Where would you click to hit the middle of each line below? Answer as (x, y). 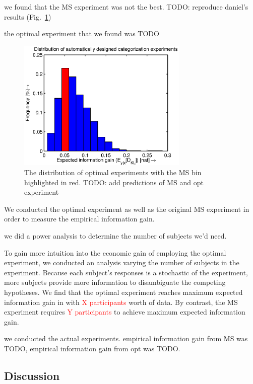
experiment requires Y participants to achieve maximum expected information (125, 312)
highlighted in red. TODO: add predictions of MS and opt (114, 182)
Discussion (32, 375)
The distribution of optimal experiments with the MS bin (113, 172)
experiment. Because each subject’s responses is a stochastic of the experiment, (126, 272)
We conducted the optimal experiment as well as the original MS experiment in (127, 209)
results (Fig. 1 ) (28, 16)
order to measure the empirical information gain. (79, 219)
